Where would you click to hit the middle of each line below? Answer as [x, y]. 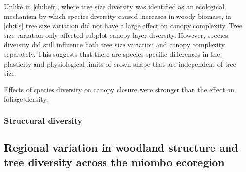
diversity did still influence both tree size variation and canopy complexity [114, 44]
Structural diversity [43, 120]
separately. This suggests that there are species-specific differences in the [112, 54]
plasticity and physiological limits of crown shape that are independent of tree [120, 63]
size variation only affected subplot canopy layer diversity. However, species [116, 35]
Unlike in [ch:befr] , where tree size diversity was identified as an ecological [114, 6]
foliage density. [26, 99]
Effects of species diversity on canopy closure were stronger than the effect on [119, 89]
